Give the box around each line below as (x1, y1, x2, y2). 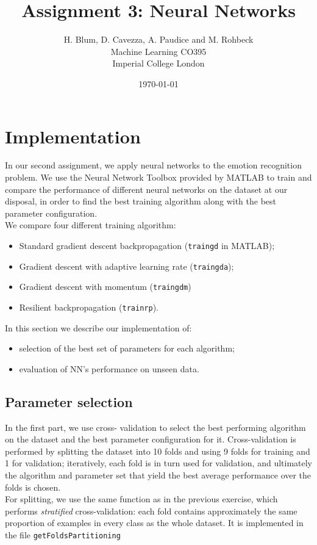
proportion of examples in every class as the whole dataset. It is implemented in (5, 516, 304, 529)
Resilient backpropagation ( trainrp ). (19, 300, 158, 313)
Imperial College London (112, 57, 205, 70)
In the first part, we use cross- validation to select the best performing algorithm (5, 420, 306, 433)
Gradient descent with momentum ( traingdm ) (19, 280, 191, 293)
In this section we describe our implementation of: (5, 321, 192, 334)
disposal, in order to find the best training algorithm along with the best (5, 195, 277, 208)
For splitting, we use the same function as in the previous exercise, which (5, 493, 278, 505)
